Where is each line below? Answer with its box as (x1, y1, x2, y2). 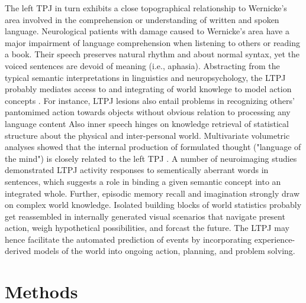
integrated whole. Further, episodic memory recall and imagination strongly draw (5, 187, 300, 199)
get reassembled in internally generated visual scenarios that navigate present (5, 210, 285, 222)
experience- (254, 233, 295, 245)
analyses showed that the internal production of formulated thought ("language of (5, 141, 301, 153)
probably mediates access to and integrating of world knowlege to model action (5, 83, 292, 95)
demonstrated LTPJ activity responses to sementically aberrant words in (5, 164, 269, 176)
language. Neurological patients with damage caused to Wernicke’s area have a (5, 25, 289, 37)
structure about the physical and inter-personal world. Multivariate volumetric (5, 129, 290, 141)
